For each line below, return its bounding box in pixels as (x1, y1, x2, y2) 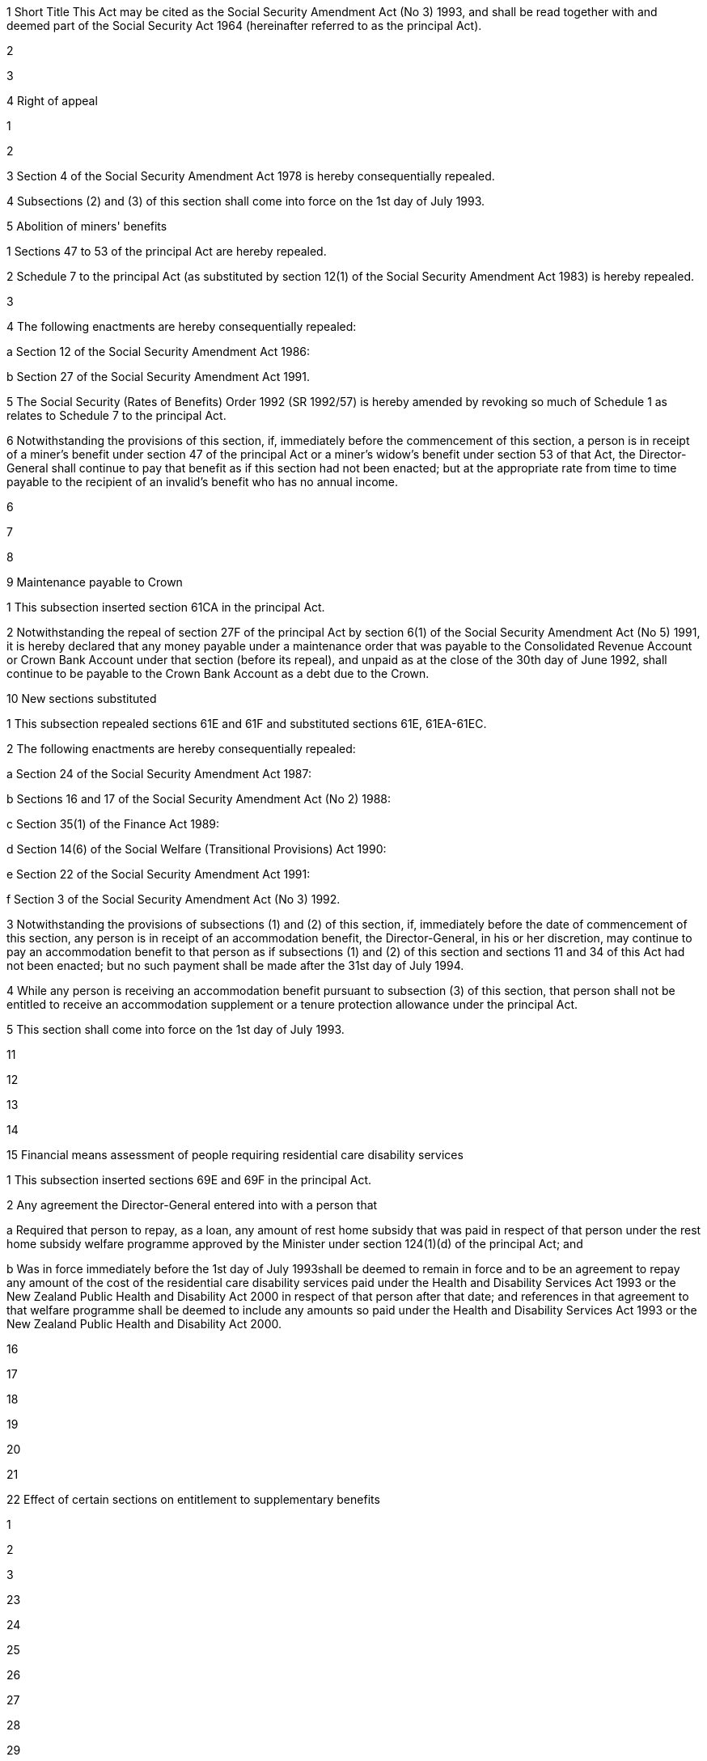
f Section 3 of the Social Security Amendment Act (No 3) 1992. (6, 892, 341, 906)
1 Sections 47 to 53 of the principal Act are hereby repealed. (6, 244, 327, 258)
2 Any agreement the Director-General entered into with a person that (6, 1198, 378, 1212)
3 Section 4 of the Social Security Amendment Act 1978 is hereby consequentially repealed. (6, 169, 495, 183)
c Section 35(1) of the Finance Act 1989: (6, 817, 220, 831)
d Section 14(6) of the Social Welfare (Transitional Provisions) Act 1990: (6, 842, 387, 856)
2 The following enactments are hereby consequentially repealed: (6, 742, 356, 756)
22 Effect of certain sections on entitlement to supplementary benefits (6, 1492, 380, 1506)
